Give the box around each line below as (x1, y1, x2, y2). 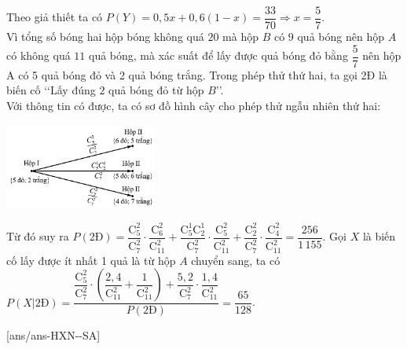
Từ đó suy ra (6, 228, 69, 244)
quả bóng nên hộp (297, 28, 384, 45)
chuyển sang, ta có (191, 252, 280, 268)
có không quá (6, 47, 71, 64)
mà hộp (222, 28, 258, 45)
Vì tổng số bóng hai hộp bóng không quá (6, 28, 204, 45)
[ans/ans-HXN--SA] (6, 327, 101, 343)
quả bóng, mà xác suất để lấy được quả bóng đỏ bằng (89, 47, 348, 64)
